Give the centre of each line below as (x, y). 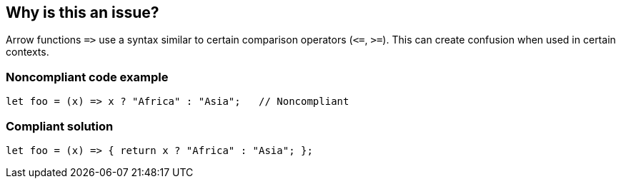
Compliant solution (60, 126)
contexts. (28, 52)
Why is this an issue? (83, 12)
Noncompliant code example (87, 77)
